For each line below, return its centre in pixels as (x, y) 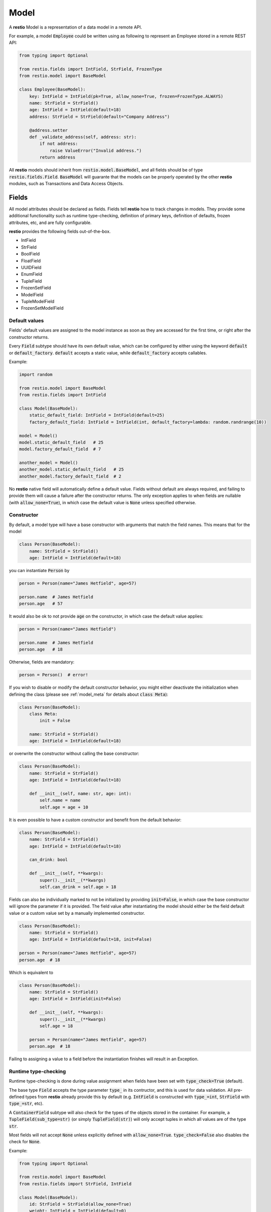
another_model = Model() (49, 463)
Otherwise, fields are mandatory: (42, 662)
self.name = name (60, 800)
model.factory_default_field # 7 (60, 449)
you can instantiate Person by (39, 570)
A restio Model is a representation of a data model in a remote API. (75, 27)
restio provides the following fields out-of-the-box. (60, 231)
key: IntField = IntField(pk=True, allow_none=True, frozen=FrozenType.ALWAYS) (126, 96)
